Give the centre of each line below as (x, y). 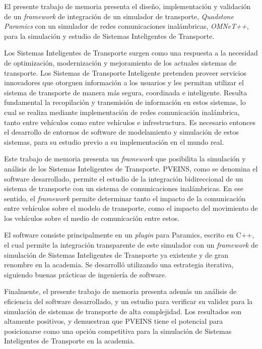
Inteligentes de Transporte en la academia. (70, 341)
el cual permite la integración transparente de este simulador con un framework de (131, 245)
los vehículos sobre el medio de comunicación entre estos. (92, 218)
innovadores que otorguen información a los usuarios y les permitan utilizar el (124, 82)
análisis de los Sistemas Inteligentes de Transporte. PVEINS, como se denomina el (131, 168)
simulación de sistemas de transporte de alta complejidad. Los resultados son (123, 311)
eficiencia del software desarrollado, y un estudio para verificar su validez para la (128, 301)
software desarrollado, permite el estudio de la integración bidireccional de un (124, 178)
